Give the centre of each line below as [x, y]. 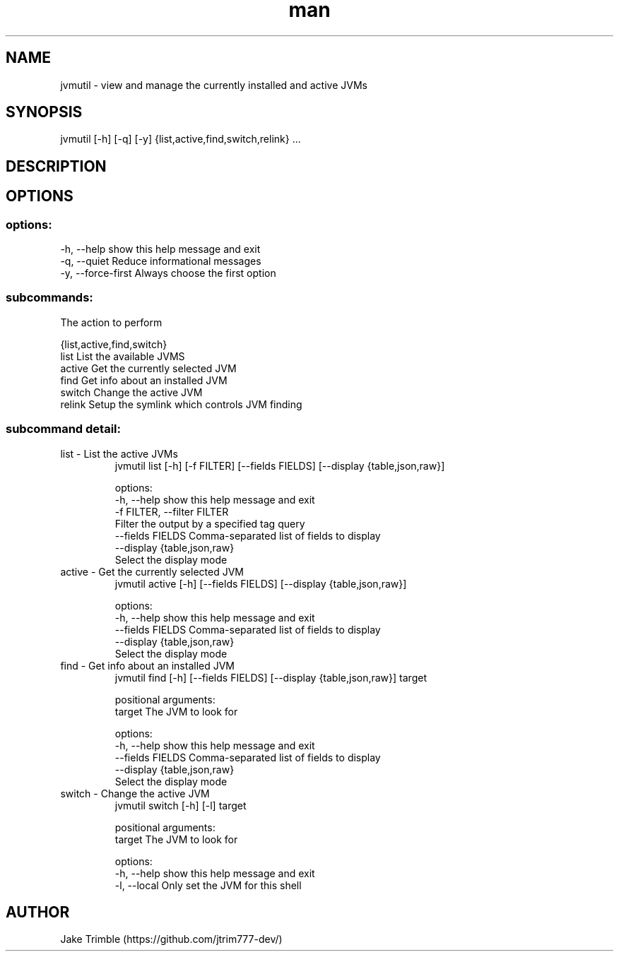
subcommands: [49, 298]
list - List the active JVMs [119, 453]
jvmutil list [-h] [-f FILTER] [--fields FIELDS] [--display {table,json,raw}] [280, 465]
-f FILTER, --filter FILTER [172, 511]
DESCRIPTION [56, 166]
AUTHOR [38, 912]
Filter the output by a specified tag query [210, 523]
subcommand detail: [64, 429]
